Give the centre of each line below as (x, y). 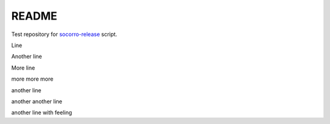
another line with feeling (42, 112)
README (34, 16)
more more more (32, 79)
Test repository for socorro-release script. (64, 34)
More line (23, 68)
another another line (37, 101)
